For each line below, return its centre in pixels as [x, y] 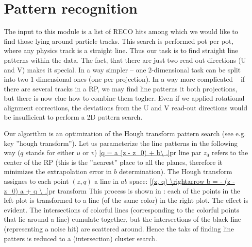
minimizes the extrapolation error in [58, 171]
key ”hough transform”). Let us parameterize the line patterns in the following [121, 143]
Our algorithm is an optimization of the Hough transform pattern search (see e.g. [125, 133]
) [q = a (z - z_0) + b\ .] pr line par [148, 152]
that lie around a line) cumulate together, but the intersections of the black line [123, 219]
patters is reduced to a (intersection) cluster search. [81, 238]
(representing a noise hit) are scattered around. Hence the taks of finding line [119, 229]
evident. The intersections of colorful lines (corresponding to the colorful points [122, 209]
